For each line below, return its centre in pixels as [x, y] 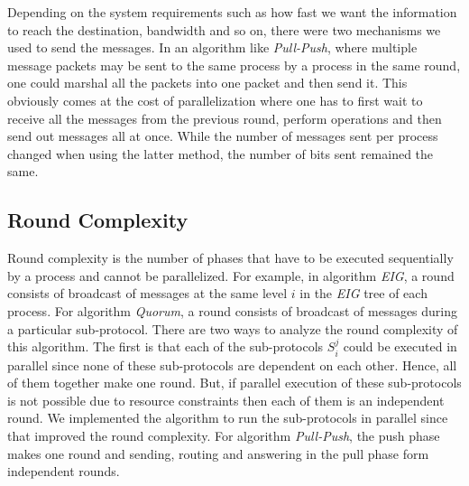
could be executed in [400, 346]
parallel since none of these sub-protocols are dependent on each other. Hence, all [232, 364]
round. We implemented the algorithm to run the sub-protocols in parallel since [228, 418]
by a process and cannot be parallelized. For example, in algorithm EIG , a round [231, 275]
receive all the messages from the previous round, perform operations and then [225, 118]
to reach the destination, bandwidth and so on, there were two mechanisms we [224, 29]
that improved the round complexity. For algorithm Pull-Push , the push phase [224, 435]
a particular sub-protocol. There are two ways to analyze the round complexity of [233, 328]
